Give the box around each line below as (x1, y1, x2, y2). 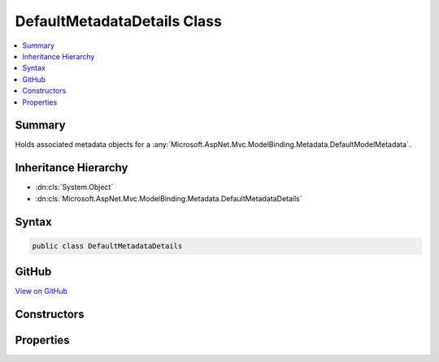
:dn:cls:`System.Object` (35, 183, 114, 192)
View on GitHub (15, 287, 68, 296)
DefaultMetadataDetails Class (15, 12, 223, 30)
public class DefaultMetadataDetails (32, 241, 183, 251)
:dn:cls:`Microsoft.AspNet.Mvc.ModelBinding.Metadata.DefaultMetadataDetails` (35, 193, 302, 203)
